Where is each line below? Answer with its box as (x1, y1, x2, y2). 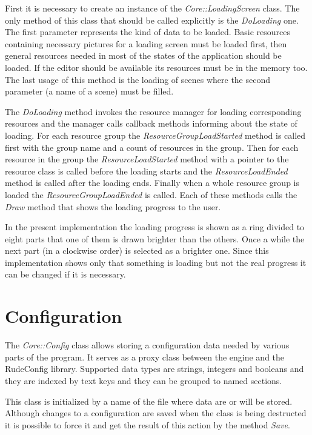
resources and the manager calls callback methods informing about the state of (5, 117, 297, 130)
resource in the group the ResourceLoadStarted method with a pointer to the (5, 153, 289, 165)
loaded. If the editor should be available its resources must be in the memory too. (5, 61, 308, 73)
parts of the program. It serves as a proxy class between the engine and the (5, 350, 285, 363)
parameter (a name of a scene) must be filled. (5, 85, 174, 98)
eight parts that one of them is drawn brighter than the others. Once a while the (5, 232, 305, 245)
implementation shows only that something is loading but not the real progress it (5, 256, 307, 268)
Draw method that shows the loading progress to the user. (5, 200, 221, 213)
